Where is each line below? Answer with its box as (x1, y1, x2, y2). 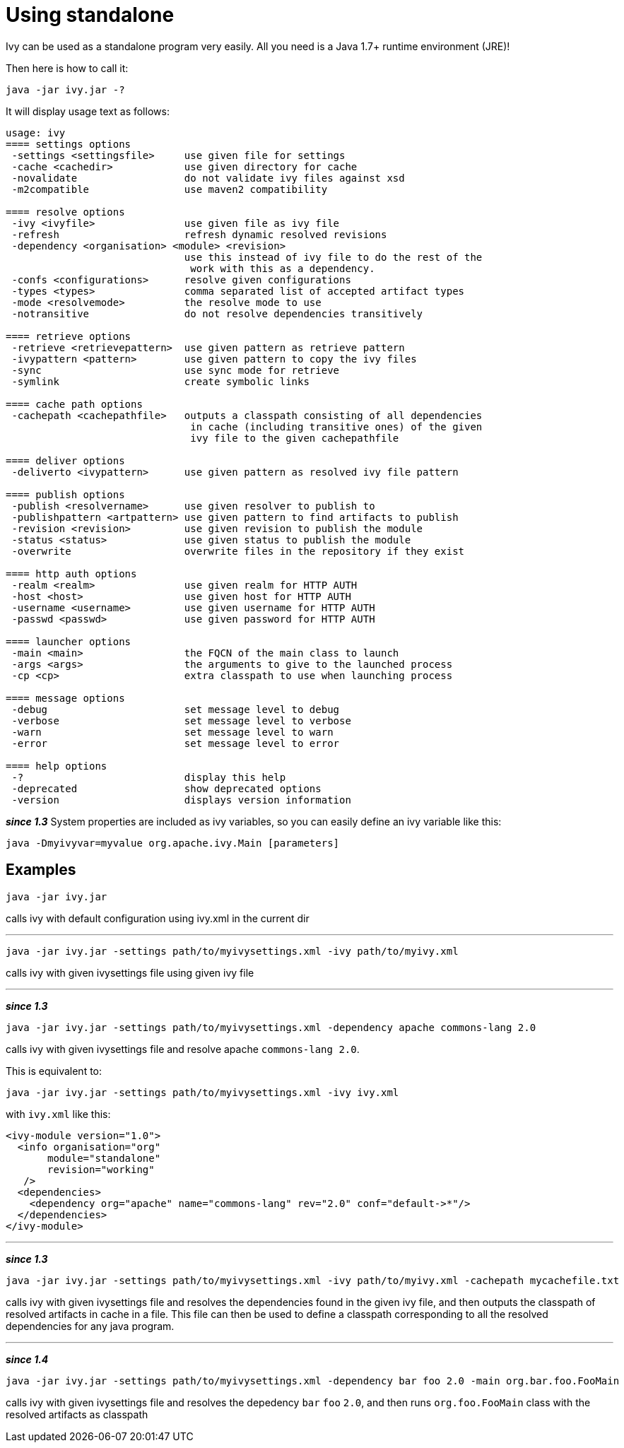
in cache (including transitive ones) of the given (190, 420, 483, 432)
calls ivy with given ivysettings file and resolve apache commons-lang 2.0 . (6, 1042, 360, 1055)
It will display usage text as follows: (6, 105, 170, 117)
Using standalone (6, 3, 175, 27)
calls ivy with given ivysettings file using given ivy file (6, 966, 254, 979)
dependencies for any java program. (6, 1319, 175, 1332)
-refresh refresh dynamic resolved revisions (11, 228, 387, 240)
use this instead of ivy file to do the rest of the (184, 251, 483, 263)
